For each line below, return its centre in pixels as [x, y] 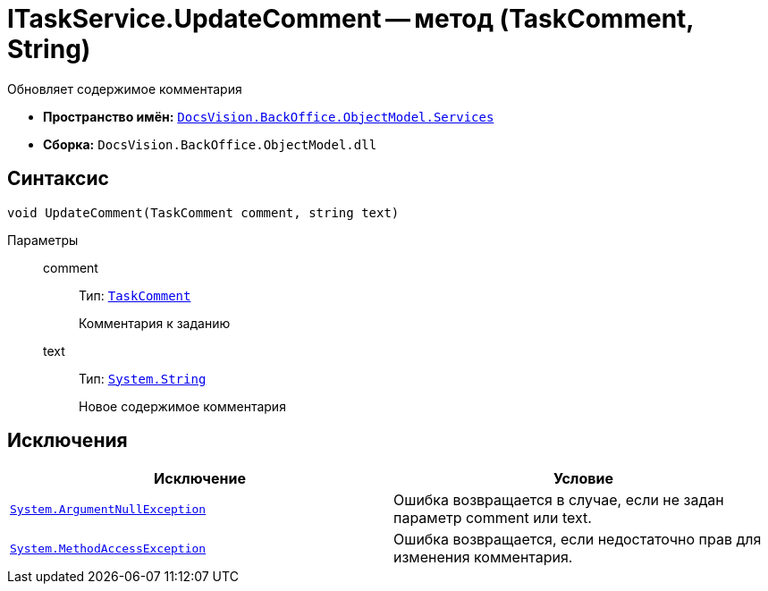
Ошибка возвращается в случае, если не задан [559, 500]
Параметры [43, 240]
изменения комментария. [483, 557]
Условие [583, 479]
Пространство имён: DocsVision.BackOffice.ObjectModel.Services [269, 116]
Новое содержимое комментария [182, 406]
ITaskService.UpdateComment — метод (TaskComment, [350, 19]
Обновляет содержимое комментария [125, 89]
